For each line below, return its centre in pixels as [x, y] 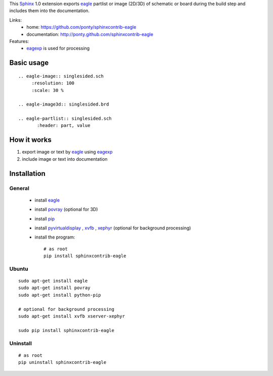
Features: [19, 41]
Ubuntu [19, 269]
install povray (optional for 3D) [66, 209]
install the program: [55, 237]
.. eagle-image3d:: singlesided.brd [64, 104]
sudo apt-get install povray [54, 288]
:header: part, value [64, 126]
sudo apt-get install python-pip [60, 295]
